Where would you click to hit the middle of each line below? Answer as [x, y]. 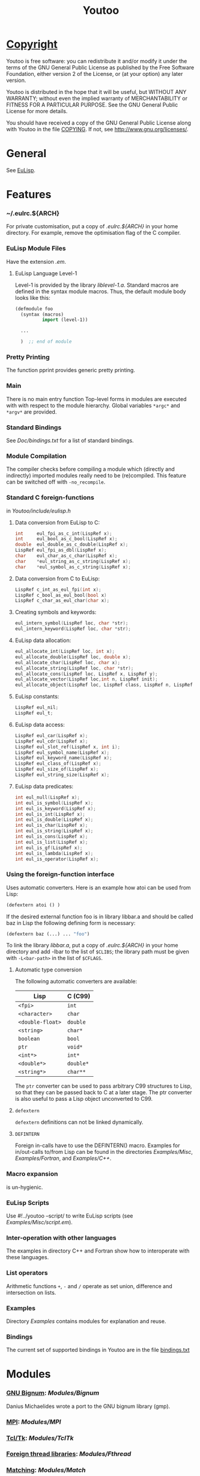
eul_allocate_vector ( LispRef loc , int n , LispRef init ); [86, 679]
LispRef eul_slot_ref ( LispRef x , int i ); [68, 747]
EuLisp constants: [37, 697]
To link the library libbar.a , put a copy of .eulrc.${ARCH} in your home [92, 945]
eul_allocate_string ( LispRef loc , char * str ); [74, 668]
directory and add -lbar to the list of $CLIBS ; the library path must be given [98, 951]
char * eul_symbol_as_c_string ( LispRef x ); [73, 567]
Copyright [32, 44]
